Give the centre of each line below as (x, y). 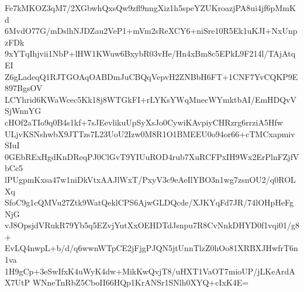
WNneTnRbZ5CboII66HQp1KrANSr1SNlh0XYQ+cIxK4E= (141, 282)
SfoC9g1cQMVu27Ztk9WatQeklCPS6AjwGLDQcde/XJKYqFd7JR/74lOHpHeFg (149, 202)
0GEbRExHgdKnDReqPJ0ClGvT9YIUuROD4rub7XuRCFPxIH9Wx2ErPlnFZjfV (152, 156)
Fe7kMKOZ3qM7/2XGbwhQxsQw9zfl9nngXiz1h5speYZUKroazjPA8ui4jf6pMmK (150, 8)
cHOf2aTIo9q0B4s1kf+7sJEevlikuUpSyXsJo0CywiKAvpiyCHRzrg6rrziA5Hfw (144, 122)
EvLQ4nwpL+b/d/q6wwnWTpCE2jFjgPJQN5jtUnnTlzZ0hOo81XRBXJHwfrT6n (151, 248)
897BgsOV (24, 88)
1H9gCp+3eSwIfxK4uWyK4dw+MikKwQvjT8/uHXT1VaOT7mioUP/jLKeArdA (150, 271)
